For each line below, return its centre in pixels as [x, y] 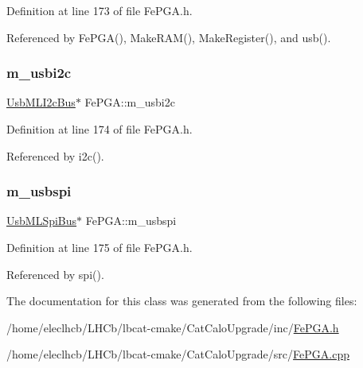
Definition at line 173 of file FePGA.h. [100, 10]
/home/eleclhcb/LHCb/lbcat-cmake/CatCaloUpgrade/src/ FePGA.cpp [178, 354]
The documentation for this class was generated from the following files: [182, 301]
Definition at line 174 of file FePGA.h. [100, 129]
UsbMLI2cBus [41, 102]
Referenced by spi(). [55, 274]
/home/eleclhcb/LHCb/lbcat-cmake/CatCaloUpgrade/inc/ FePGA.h [173, 327]
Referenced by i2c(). [55, 155]
